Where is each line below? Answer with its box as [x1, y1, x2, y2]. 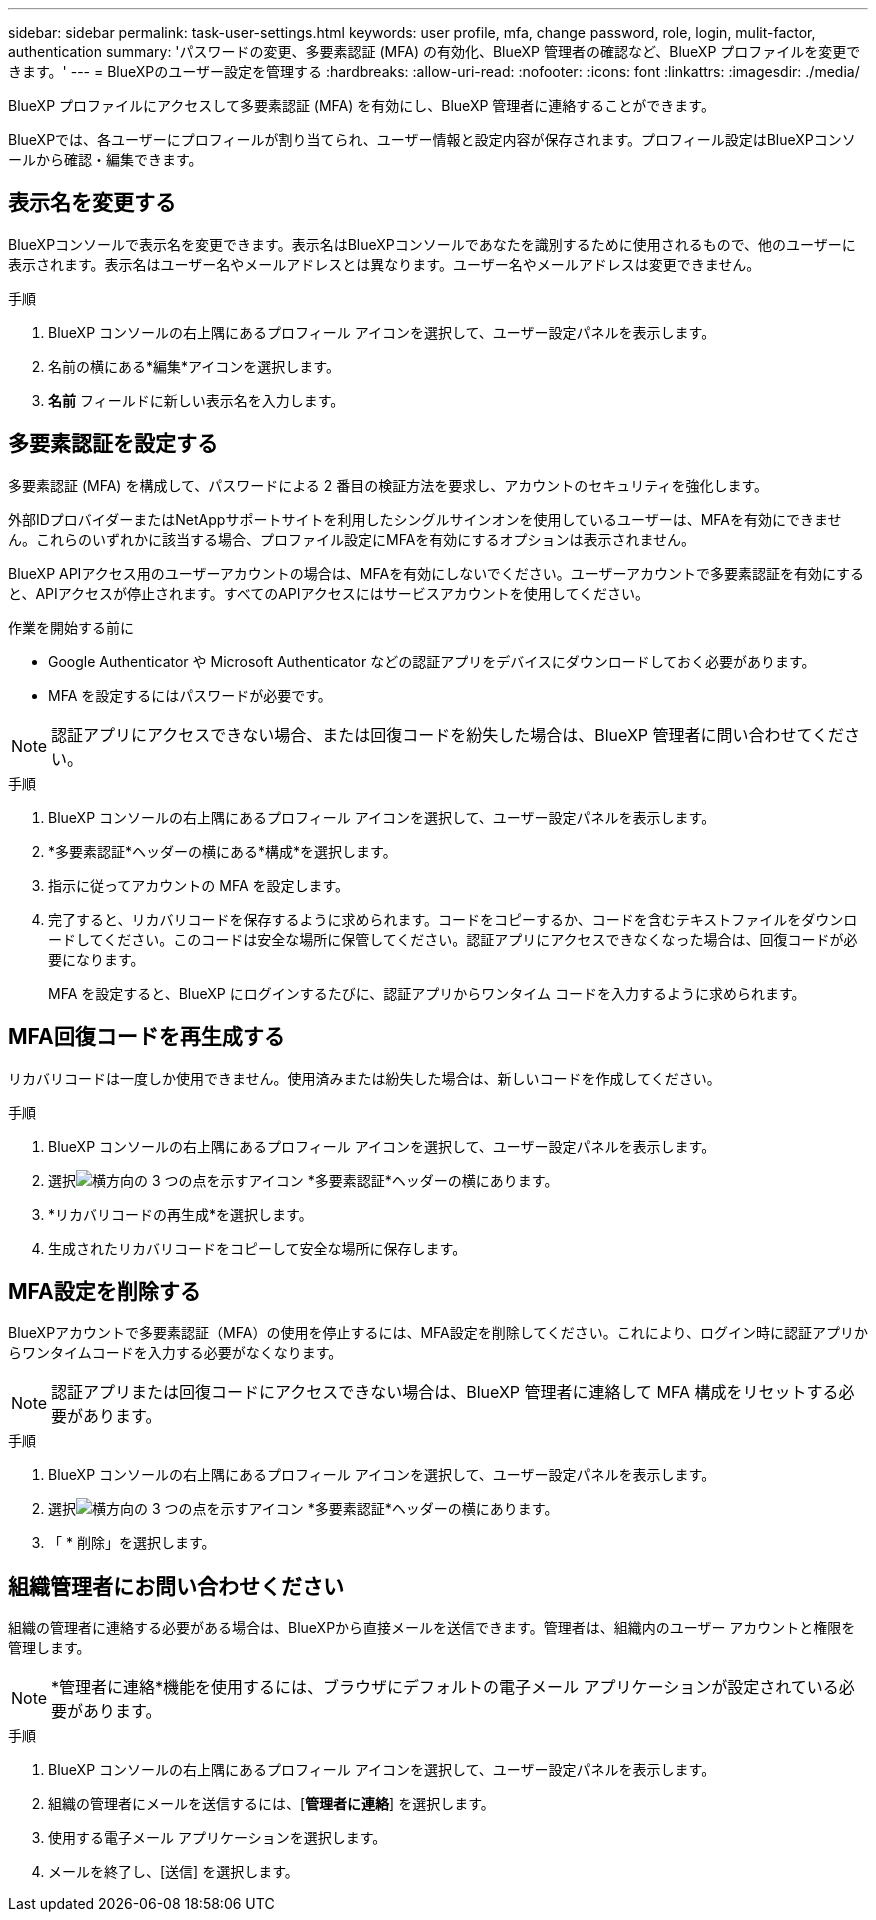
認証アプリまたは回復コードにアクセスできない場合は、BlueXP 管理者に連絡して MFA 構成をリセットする [51, 1382, 839, 1403]
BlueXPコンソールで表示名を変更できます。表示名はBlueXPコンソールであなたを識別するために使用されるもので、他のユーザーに [8, 235, 856, 253]
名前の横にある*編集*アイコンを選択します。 [48, 357, 340, 375]
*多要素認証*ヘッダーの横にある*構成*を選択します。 [48, 842, 397, 860]
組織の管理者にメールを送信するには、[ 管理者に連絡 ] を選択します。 [48, 1795, 495, 1813]
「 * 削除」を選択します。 [48, 1534, 216, 1552]
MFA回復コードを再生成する [8, 1024, 285, 1050]
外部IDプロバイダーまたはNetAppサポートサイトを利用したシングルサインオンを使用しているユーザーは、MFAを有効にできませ [8, 510, 842, 528]
